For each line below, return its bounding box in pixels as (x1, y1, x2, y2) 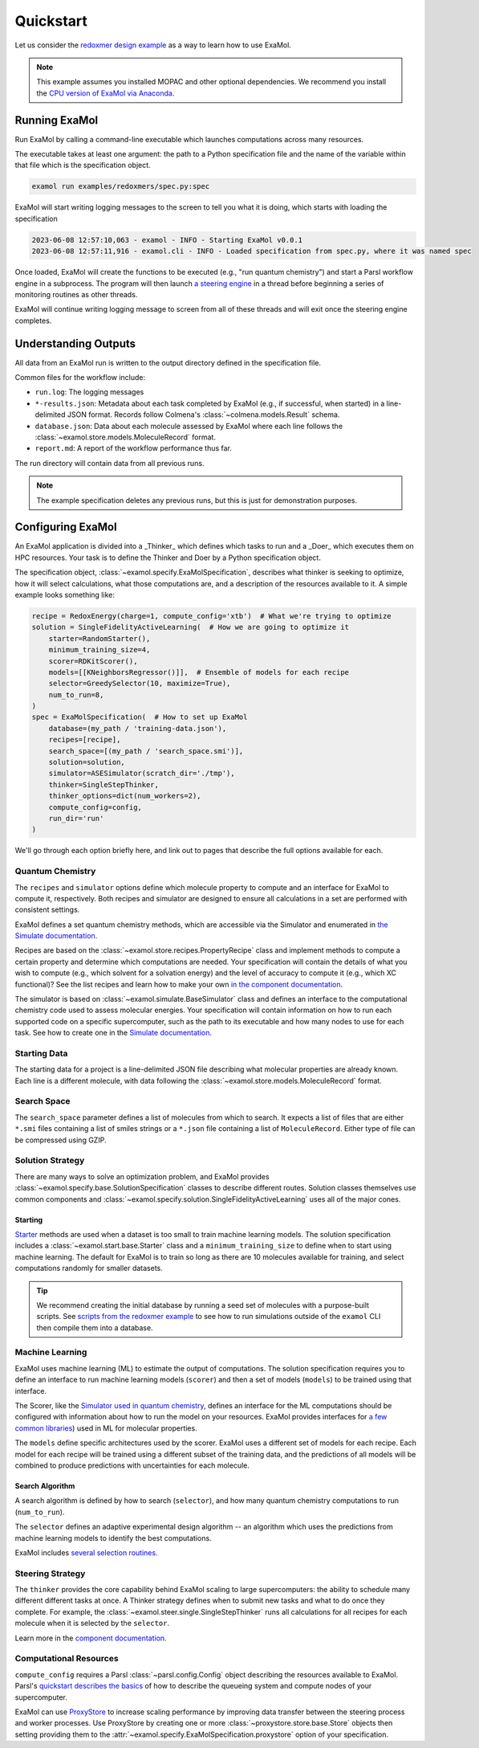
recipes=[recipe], (48, 735, 121, 745)
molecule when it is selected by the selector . (14, 1619, 170, 1628)
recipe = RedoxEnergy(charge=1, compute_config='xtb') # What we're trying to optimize (31, 611, 392, 620)
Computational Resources (14, 1653, 120, 1664)
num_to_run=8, (48, 690, 104, 699)
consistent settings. (14, 905, 80, 915)
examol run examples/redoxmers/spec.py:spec (31, 182, 210, 191)
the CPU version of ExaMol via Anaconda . (36, 88, 175, 98)
